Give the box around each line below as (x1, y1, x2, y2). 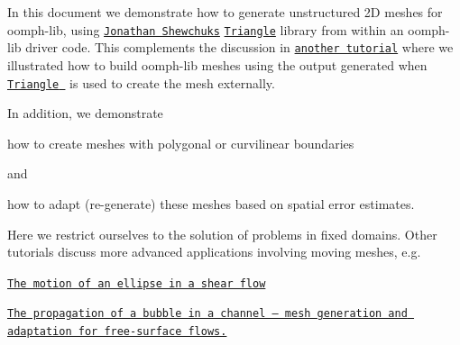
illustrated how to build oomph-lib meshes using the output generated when (7, 55, 428, 74)
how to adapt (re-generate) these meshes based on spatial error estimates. (7, 194, 415, 213)
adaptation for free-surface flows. (7, 325, 227, 339)
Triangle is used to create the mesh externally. (7, 73, 275, 92)
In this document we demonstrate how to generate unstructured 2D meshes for (7, 3, 443, 21)
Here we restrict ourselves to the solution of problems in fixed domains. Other (7, 224, 437, 243)
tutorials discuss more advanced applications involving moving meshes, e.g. (7, 242, 421, 261)
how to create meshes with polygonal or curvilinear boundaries (7, 133, 354, 152)
